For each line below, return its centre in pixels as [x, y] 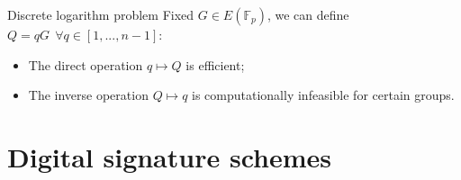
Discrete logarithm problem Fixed [101, 14]
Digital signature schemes [169, 156]
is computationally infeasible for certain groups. [323, 95]
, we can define [308, 14]
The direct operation [86, 64]
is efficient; [215, 64]
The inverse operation [88, 95]
